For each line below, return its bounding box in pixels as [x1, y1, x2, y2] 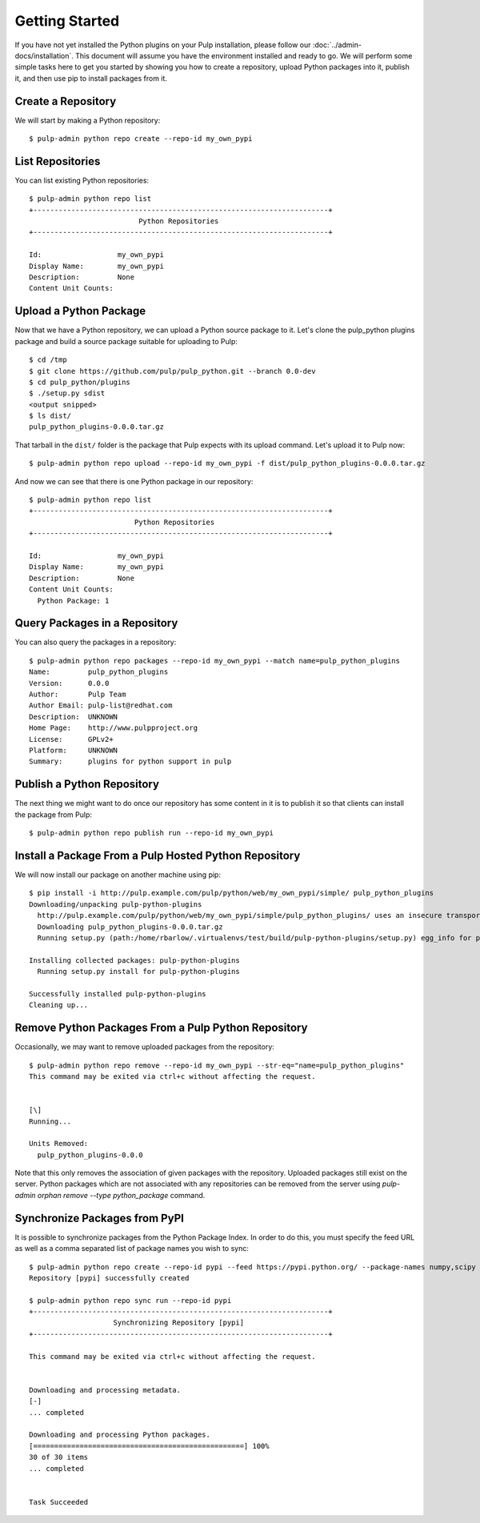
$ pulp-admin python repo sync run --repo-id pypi [29, 1296, 232, 1305]
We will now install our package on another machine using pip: [14, 869, 222, 880]
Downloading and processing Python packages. [29, 1430, 211, 1440]
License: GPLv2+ [29, 735, 114, 743]
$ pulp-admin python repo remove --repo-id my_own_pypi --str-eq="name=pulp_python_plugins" [29, 1060, 405, 1070]
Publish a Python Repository [14, 777, 160, 792]
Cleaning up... [29, 1000, 89, 1010]
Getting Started [14, 12, 120, 30]
